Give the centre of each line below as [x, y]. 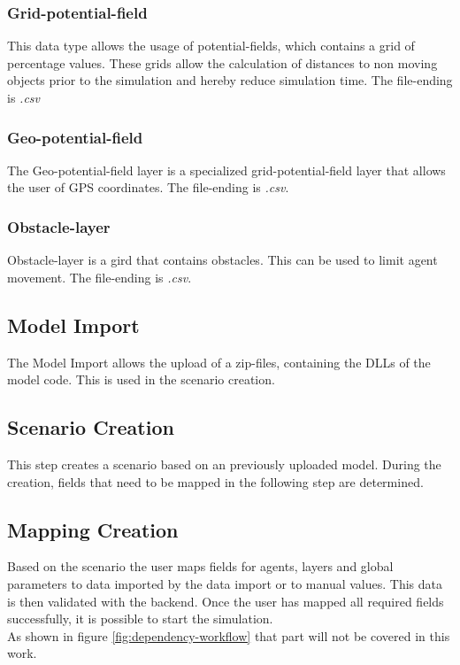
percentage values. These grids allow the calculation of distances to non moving [222, 62]
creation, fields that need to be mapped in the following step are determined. [215, 481]
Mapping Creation [93, 529]
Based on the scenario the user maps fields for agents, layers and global [200, 566]
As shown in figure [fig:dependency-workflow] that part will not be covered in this [229, 635]
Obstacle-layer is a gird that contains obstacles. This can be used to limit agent [222, 260]
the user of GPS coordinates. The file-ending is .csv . [148, 187]
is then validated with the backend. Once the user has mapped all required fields [226, 601]
